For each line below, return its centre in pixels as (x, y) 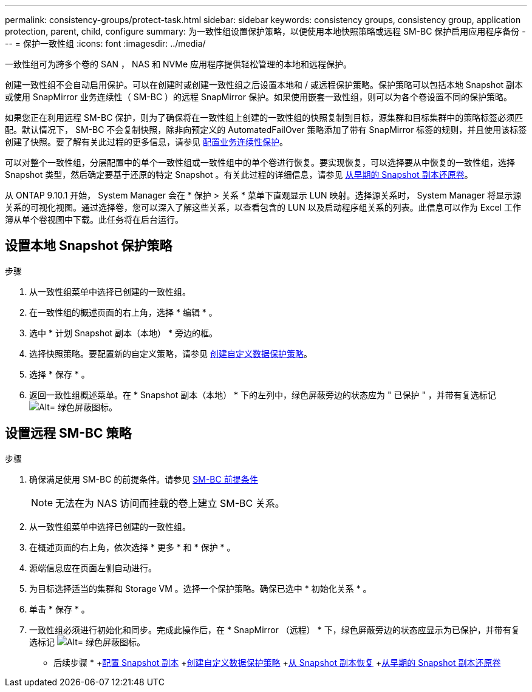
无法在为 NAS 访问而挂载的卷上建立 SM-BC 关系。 (170, 503)
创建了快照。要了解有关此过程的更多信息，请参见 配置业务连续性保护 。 (146, 142)
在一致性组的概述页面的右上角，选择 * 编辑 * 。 (123, 312)
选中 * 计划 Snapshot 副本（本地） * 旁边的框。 (123, 333)
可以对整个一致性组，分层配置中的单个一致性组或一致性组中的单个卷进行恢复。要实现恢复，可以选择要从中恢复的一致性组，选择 (260, 162)
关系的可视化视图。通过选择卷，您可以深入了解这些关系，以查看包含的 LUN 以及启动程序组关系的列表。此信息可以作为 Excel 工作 (263, 207)
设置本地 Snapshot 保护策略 (89, 246)
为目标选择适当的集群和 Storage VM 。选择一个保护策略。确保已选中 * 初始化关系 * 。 (200, 588)
